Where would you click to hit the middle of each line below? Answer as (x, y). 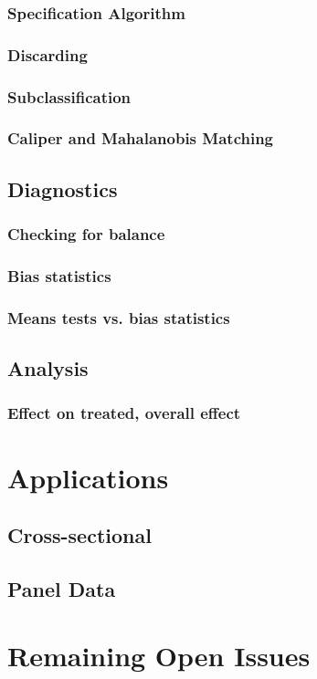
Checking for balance (86, 234)
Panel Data (62, 588)
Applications (88, 477)
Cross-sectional (79, 535)
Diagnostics (63, 188)
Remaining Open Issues (159, 656)
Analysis (48, 368)
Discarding (48, 54)
